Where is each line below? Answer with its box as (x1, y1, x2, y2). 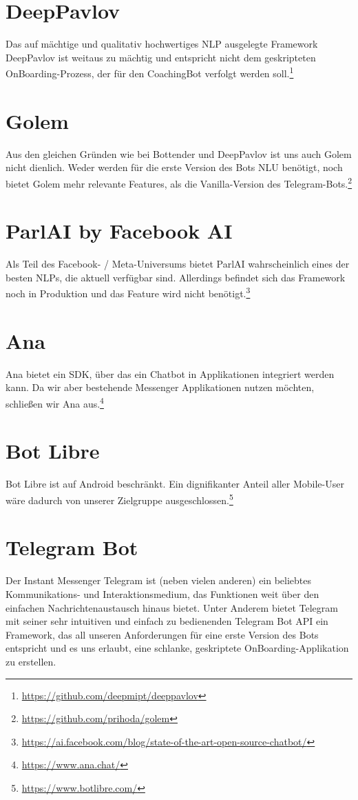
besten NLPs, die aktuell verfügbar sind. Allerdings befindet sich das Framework (6, 270, 346, 284)
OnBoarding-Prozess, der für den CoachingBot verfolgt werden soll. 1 (6, 64, 294, 80)
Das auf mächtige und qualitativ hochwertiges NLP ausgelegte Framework (6, 37, 318, 51)
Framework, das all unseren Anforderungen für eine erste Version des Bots (6, 627, 319, 641)
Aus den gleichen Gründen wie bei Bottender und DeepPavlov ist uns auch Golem (6, 146, 352, 161)
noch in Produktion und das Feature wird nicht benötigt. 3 (6, 284, 251, 301)
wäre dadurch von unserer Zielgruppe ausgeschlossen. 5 (6, 490, 233, 507)
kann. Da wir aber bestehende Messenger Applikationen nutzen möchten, (6, 380, 315, 394)
